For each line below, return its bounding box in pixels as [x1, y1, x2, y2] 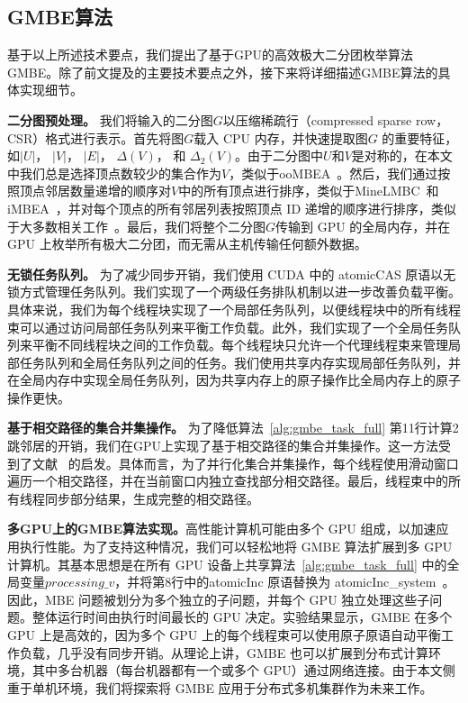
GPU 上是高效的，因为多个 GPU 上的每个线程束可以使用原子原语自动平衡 [7, 625, 442, 644]
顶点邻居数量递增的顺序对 [19, 181, 171, 200]
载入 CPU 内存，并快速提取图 [193, 128, 368, 147]
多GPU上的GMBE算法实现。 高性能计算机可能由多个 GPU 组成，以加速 [7, 519, 436, 538]
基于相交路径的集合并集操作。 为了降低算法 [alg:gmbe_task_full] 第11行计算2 [7, 418, 459, 437]
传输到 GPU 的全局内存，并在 [275, 216, 451, 235]
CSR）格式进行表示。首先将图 [7, 128, 184, 147]
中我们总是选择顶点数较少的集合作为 [7, 163, 221, 182]
